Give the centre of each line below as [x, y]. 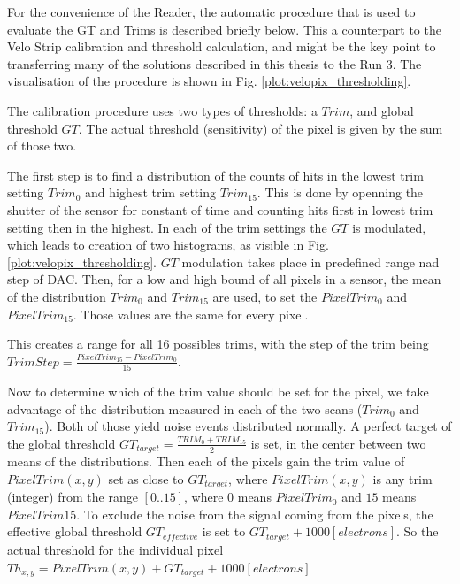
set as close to [146, 478]
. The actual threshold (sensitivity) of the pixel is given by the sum [261, 128]
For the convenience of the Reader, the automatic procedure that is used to [211, 12]
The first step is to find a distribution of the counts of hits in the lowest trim [215, 175]
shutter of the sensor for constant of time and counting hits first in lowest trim [220, 209]
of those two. [42, 146]
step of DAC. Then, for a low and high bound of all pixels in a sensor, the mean [224, 279]
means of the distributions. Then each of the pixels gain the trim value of [206, 461]
